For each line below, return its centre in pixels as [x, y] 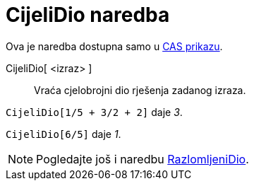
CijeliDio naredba [88, 15]
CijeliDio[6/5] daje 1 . [64, 134]
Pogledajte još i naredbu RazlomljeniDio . [143, 159]
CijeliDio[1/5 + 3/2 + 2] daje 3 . [94, 112]
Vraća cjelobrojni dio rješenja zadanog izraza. [140, 90]
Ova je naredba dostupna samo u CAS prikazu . [114, 46]
